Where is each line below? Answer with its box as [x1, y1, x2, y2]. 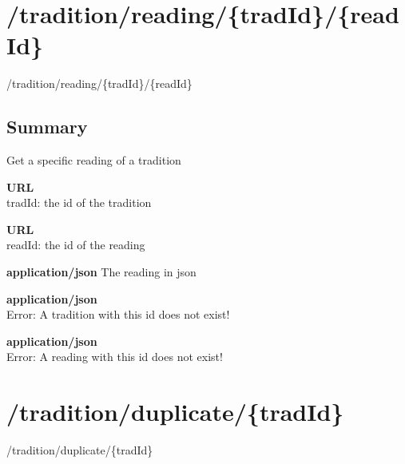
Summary [6, 114, 88, 139]
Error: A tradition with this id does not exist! [6, 306, 230, 323]
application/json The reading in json [6, 264, 197, 280]
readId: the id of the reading [6, 236, 145, 253]
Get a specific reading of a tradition [6, 152, 181, 169]
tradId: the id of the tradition [6, 194, 152, 211]
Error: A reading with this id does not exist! [6, 348, 223, 365]
